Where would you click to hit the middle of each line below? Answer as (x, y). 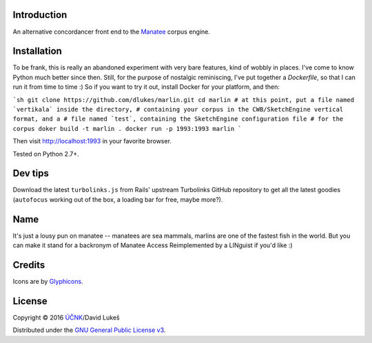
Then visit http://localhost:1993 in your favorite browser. (92, 141)
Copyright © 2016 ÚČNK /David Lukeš (66, 318)
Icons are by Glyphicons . (48, 282)
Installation (37, 51)
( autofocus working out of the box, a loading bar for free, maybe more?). (118, 199)
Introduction (40, 15)
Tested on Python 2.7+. (46, 154)
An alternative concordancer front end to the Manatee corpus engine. (111, 32)
